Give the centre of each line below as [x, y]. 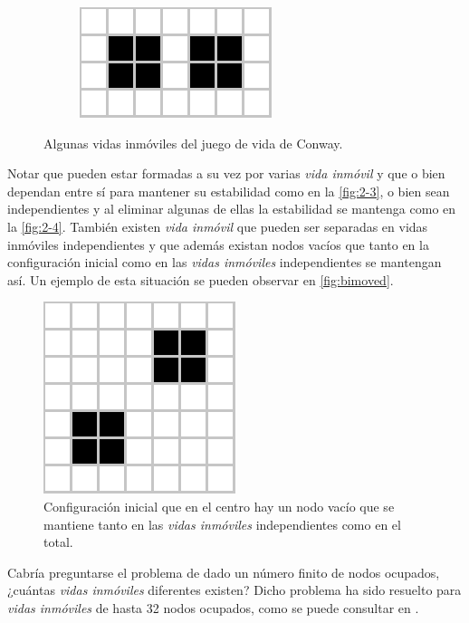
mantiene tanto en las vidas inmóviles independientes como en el [222, 524]
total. [58, 542]
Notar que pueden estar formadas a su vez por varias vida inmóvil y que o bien [226, 173]
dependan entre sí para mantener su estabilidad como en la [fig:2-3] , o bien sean [229, 191]
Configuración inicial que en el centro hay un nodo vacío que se [219, 506]
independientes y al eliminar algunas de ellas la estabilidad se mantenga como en [232, 209]
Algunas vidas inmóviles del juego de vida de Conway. [193, 143]
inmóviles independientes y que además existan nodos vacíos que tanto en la [218, 244]
